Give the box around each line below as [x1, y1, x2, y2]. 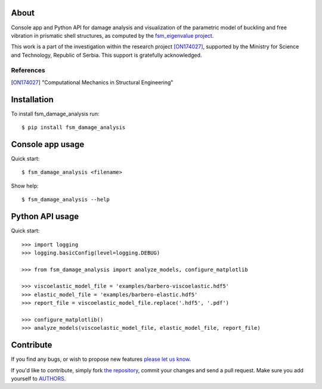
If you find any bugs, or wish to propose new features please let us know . [11, 356, 191, 363]
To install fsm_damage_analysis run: [11, 110, 100, 117]
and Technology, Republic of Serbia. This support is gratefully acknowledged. [11, 51, 202, 59]
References [11, 66, 45, 75]
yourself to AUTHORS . [11, 375, 66, 382]
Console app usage [11, 139, 85, 149]
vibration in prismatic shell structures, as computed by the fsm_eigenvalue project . [11, 32, 214, 39]
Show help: [11, 182, 39, 189]
